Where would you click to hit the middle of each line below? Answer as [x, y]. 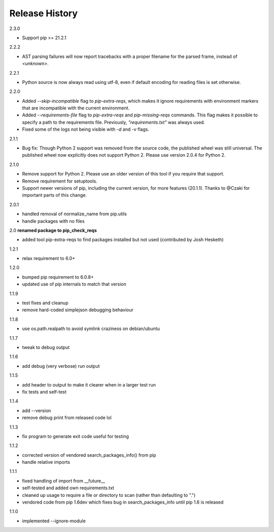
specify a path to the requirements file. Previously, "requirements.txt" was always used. [114, 122]
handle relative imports [46, 462]
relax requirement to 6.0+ [49, 258]
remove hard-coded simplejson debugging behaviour [78, 310]
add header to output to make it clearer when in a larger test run [89, 385]
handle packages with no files [53, 221]
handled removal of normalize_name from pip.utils [74, 214]
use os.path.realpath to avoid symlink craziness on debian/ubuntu [91, 329]
